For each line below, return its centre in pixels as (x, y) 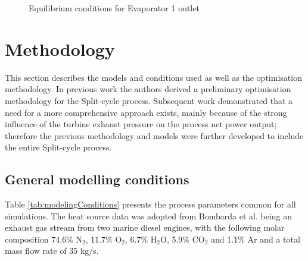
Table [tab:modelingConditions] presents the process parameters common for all (150, 204)
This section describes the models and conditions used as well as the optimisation (153, 77)
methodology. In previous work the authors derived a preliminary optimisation (148, 89)
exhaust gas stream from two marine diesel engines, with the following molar (145, 227)
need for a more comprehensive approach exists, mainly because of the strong (146, 112)
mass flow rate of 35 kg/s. (52, 251)
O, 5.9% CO (182, 239)
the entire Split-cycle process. (58, 147)
